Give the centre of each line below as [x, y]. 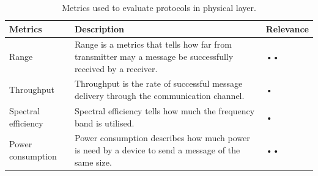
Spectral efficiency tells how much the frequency [165, 110]
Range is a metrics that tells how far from [153, 44]
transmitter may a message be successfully [154, 57]
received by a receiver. [116, 68]
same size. [93, 162]
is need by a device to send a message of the [157, 149]
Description [100, 28]
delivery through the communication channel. [160, 96]
